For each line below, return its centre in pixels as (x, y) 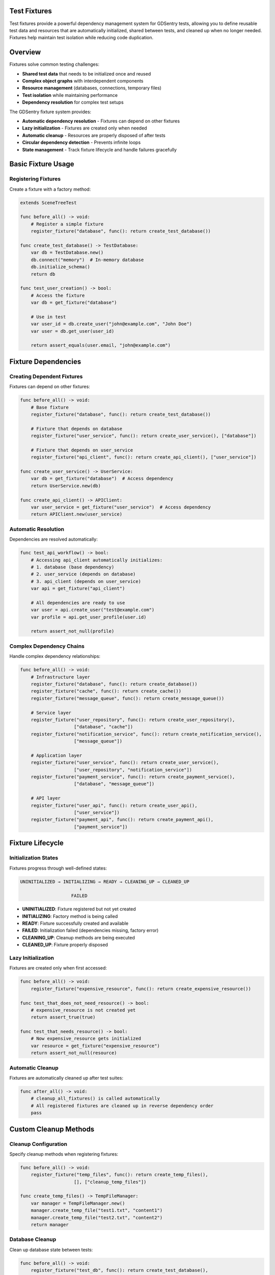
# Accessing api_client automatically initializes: (97, 560)
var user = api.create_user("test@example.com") (93, 610)
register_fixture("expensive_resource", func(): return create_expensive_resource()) (141, 989)
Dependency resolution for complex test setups (73, 103)
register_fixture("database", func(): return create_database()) (114, 684)
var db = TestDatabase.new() (67, 253)
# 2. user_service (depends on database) (83, 574)
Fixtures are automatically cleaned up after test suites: (66, 1078)
